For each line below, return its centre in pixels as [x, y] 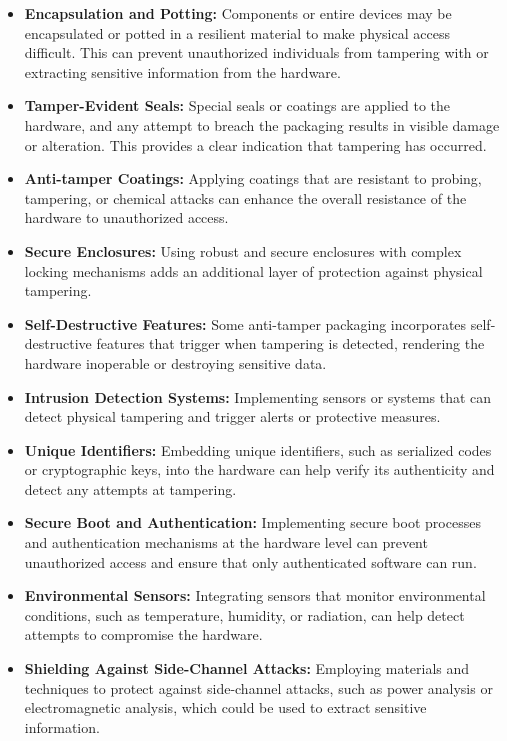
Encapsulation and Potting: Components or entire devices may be [238, 13]
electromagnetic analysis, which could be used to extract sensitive [225, 707]
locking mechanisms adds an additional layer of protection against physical [253, 270]
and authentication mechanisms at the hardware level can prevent [226, 542]
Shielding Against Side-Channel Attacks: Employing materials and [247, 668]
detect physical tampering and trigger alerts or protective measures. [232, 416]
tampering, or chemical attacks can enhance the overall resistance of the [245, 197]
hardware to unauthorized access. [126, 217]
